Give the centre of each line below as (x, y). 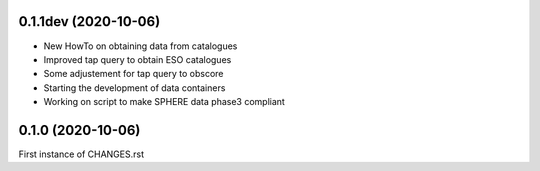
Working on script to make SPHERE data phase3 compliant (164, 102)
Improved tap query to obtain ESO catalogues (137, 59)
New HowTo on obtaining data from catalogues (140, 46)
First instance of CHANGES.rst (81, 154)
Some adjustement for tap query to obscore (133, 74)
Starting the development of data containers (134, 87)
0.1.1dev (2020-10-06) (89, 21)
